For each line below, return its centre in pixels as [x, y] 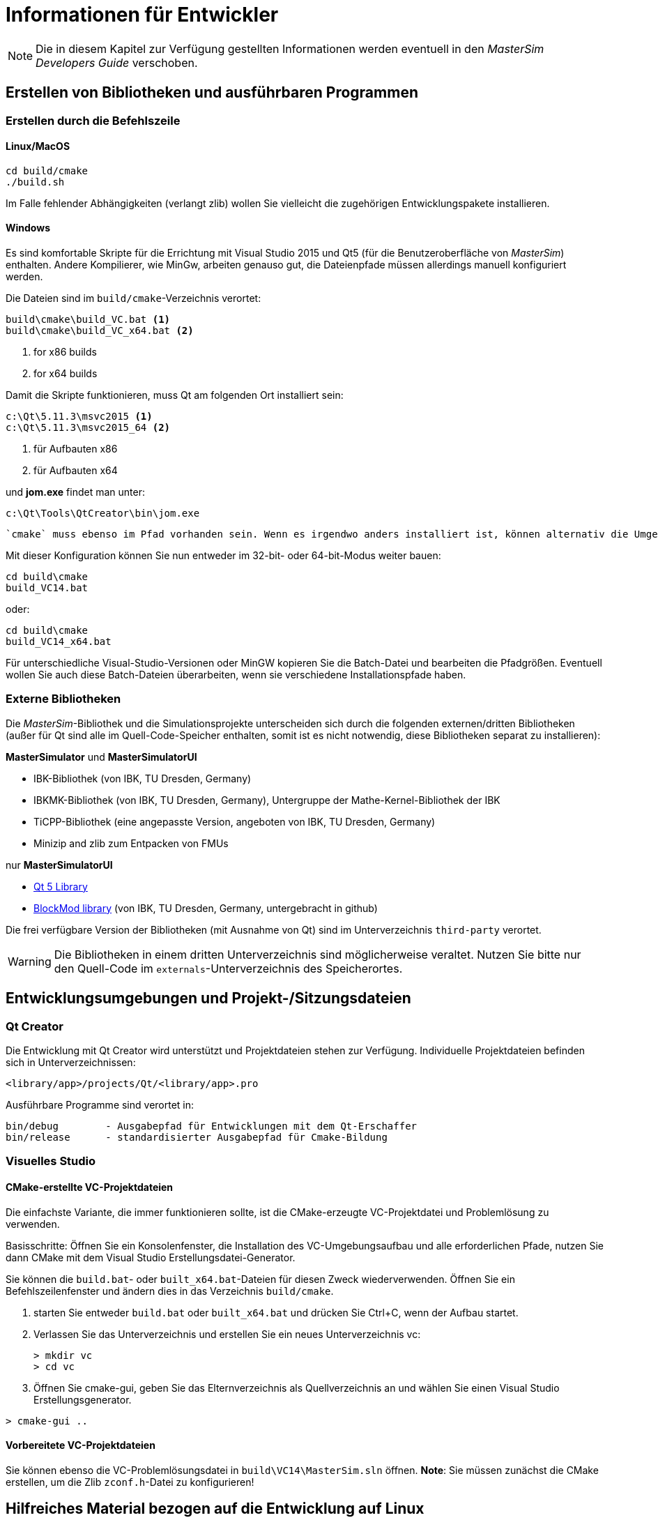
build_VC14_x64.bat [59, 642]
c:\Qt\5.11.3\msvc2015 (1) [79, 417]
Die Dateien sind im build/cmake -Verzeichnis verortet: [133, 298]
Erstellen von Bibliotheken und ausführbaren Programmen [212, 93]
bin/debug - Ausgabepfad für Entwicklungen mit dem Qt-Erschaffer [212, 1126]
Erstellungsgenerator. [83, 1399]
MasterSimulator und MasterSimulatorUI [101, 757]
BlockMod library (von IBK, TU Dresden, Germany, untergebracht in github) [206, 908]
